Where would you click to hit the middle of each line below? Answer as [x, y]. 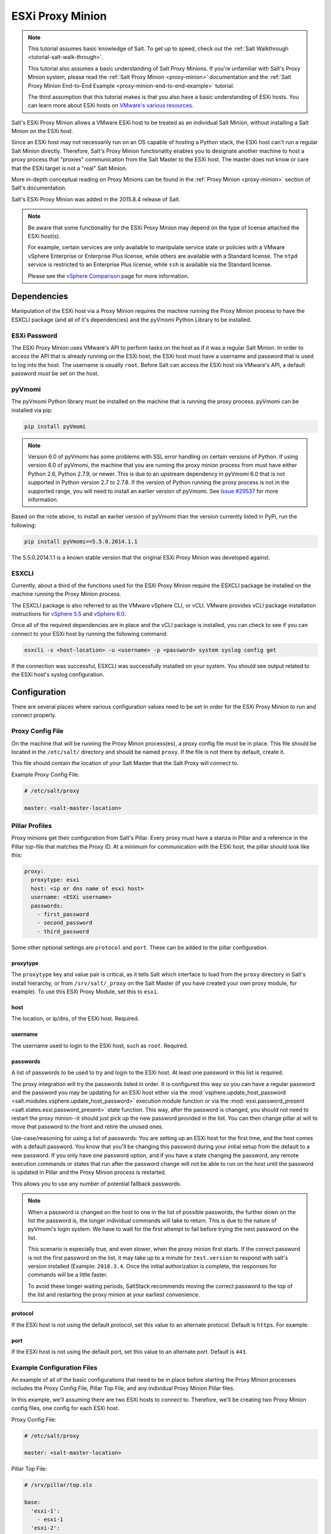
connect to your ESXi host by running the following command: [89, 634]
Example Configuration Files [54, 1367]
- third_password [63, 931]
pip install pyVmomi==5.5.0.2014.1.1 [81, 541]
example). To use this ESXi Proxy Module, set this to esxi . [85, 992]
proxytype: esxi [55, 880]
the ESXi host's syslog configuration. [58, 674]
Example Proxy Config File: [45, 774]
